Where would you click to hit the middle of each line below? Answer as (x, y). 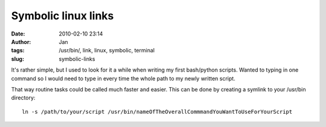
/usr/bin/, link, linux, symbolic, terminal (107, 51)
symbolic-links (77, 59)
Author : (21, 42)
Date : (18, 34)
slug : (18, 59)
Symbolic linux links (62, 16)
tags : (18, 51)
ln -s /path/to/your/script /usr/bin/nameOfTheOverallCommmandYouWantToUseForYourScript (157, 112)
